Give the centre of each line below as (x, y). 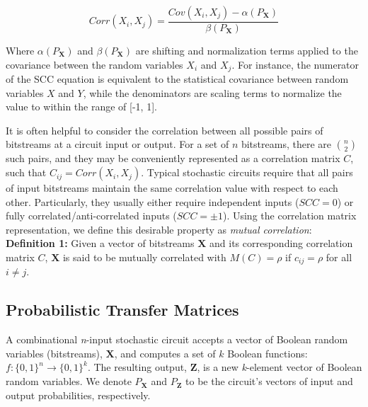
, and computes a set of (165, 353)
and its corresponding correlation (281, 243)
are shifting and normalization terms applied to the (247, 51)
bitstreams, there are (286, 144)
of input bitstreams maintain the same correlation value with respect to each (172, 188)
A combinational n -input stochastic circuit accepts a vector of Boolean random (177, 339)
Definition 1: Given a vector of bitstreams (100, 243)
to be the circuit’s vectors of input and (269, 381)
